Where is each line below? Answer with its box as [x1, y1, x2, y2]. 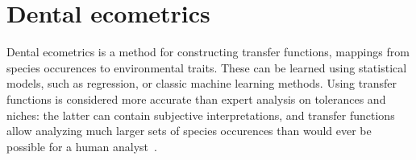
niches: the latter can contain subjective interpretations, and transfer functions [6, 106, 395, 123]
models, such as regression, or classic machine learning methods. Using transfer [6, 75, 397, 92]
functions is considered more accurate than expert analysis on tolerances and [6, 90, 386, 107]
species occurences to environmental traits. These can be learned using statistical [6, 59, 407, 76]
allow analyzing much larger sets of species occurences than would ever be [6, 122, 372, 139]
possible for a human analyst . [6, 137, 157, 154]
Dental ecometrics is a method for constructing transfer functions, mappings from [6, 43, 410, 60]
